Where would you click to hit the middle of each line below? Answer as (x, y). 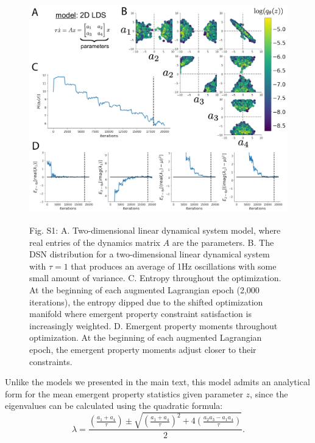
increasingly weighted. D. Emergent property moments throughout (154, 325)
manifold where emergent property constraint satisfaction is (140, 314)
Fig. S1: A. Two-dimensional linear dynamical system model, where (155, 230)
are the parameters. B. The (223, 242)
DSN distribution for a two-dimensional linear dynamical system (150, 254)
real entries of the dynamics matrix (95, 242)
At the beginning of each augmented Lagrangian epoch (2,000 (144, 289)
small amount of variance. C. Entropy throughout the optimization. (155, 278)
